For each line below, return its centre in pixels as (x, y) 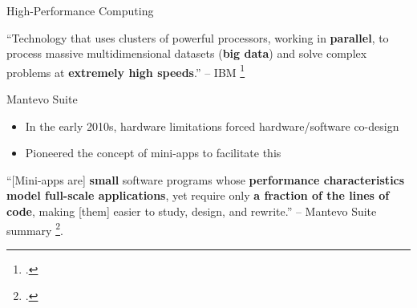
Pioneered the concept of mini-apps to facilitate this (153, 153)
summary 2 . (35, 229)
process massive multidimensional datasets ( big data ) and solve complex (187, 53)
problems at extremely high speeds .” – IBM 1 (126, 71)
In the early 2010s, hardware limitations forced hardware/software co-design (212, 126)
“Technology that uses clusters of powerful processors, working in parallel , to (198, 37)
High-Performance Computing (80, 10)
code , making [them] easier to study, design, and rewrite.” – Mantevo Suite (192, 211)
